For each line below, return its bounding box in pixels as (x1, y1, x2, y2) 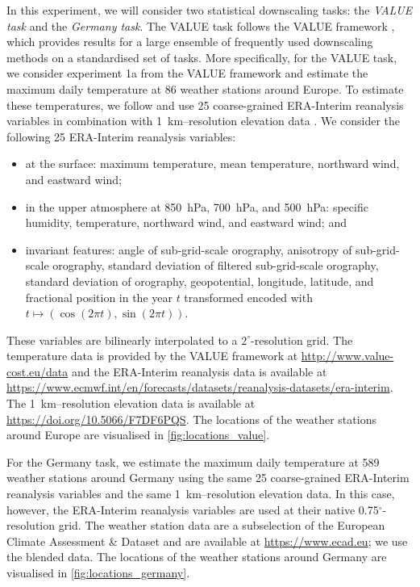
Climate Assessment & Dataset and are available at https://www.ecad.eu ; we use (6, 532, 408, 549)
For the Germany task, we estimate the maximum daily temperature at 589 (6, 453, 380, 470)
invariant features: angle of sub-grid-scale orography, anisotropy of (25, 241, 352, 258)
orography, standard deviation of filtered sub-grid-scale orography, (52, 257, 379, 274)
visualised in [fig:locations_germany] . (6, 564, 190, 581)
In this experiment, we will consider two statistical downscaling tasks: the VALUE (6, 2, 413, 18)
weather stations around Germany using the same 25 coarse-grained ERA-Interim (6, 469, 410, 486)
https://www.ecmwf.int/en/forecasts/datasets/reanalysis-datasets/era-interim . (6, 379, 393, 396)
